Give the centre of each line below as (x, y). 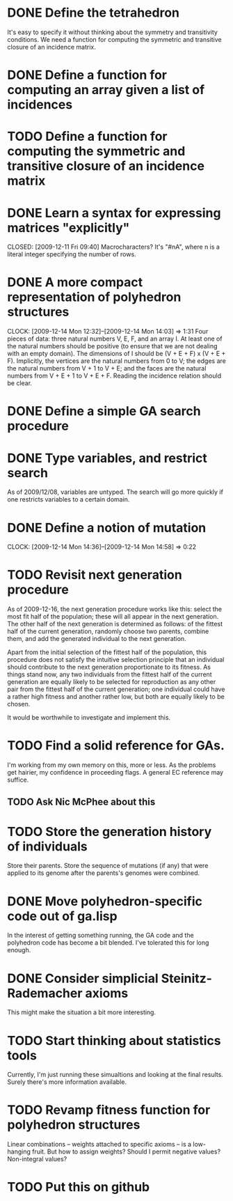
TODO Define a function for (87, 137)
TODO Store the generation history (110, 831)
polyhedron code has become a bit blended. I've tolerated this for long (108, 943)
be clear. (20, 383)
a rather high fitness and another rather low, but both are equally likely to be (116, 697)
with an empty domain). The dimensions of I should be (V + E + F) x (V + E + (116, 354)
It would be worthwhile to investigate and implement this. (89, 718)
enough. (19, 950)
